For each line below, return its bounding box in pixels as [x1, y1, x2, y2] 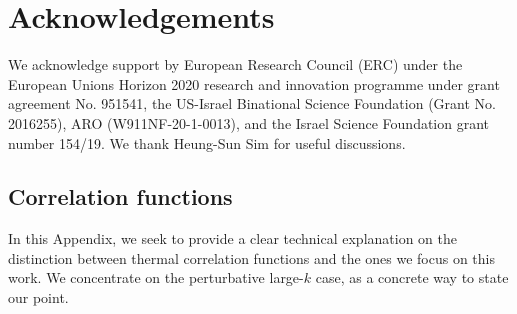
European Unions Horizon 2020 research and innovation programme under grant [8, 73, 500, 94]
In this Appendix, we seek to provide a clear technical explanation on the [8, 228, 458, 249]
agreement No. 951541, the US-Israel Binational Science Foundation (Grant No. [8, 93, 496, 114]
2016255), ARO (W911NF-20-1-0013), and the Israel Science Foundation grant [8, 112, 490, 133]
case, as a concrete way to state [315, 267, 509, 288]
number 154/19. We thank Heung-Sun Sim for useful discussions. [8, 132, 406, 153]
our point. [8, 287, 69, 308]
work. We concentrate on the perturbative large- [8, 267, 304, 288]
